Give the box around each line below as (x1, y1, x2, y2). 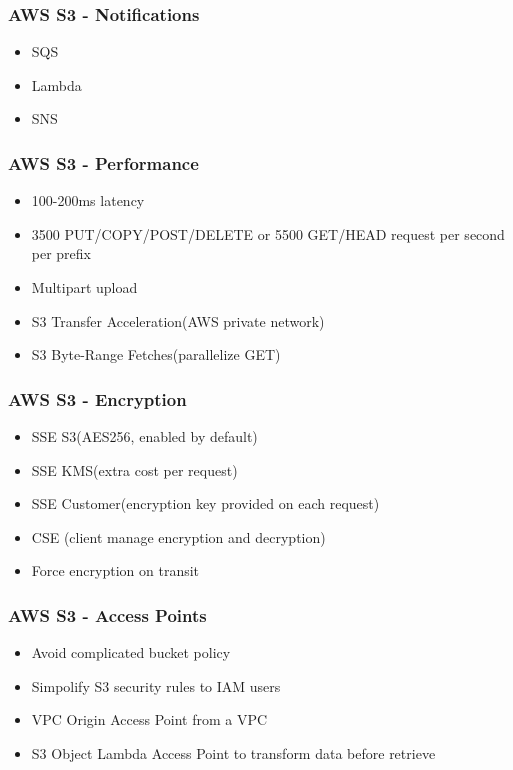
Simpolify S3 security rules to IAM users (31, 675, 281, 696)
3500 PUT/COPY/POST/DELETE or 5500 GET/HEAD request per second (31, 223, 505, 244)
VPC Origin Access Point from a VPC (31, 709, 268, 730)
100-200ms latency (31, 190, 145, 211)
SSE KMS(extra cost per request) (31, 459, 238, 480)
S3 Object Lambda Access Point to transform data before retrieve (31, 742, 436, 763)
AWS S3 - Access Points (8, 602, 207, 627)
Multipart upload (31, 277, 138, 297)
